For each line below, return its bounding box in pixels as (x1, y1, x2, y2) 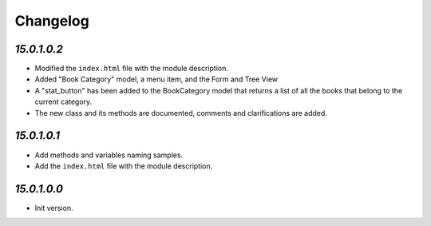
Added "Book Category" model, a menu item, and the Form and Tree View (34, 74, 279, 84)
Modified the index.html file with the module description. (34, 64, 229, 73)
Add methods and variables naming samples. (34, 150, 184, 160)
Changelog (14, 12, 89, 30)
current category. (34, 97, 93, 107)
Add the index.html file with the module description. (34, 161, 213, 171)
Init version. (34, 203, 73, 212)
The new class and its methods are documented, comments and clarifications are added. (34, 108, 327, 117)
